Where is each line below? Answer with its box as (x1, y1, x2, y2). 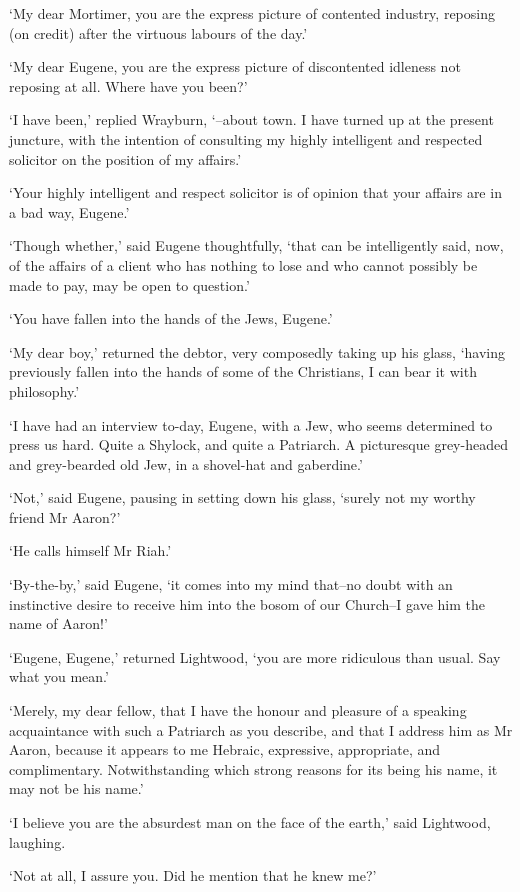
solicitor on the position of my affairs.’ (9, 148, 242, 169)
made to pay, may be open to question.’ (9, 274, 250, 295)
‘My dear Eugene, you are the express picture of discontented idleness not (9, 56, 461, 77)
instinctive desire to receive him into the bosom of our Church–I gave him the (9, 593, 485, 614)
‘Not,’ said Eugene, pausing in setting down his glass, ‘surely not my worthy (9, 487, 476, 508)
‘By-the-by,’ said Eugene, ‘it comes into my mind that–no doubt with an (9, 574, 453, 595)
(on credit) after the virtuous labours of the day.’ (9, 22, 308, 43)
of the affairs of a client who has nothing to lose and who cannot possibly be (9, 254, 478, 275)
